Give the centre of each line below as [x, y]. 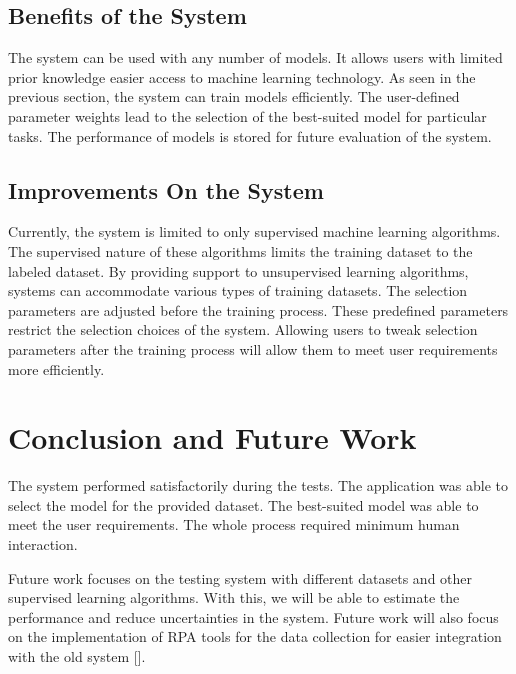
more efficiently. [56, 368]
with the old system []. [77, 656]
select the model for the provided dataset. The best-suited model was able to [243, 504]
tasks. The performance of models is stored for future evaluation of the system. [250, 135]
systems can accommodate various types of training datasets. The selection [238, 290]
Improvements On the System [166, 189]
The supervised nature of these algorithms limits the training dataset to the [240, 250]
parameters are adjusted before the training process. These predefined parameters [258, 309]
